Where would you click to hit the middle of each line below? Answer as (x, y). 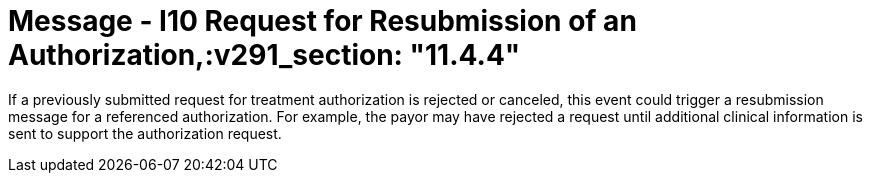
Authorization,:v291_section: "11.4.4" (264, 55)
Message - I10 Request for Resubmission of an (322, 21)
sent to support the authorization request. (145, 133)
